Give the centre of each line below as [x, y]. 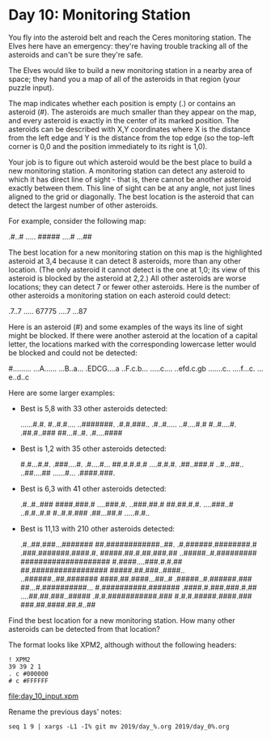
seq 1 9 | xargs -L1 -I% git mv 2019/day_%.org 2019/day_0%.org [119, 726]
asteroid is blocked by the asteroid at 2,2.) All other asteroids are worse [127, 278]
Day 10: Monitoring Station [100, 15]
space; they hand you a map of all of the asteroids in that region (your [125, 79]
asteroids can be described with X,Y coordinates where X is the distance [129, 129]
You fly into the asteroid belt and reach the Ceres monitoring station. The [130, 37]
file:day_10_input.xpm [44, 696]
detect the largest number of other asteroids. [83, 205]
